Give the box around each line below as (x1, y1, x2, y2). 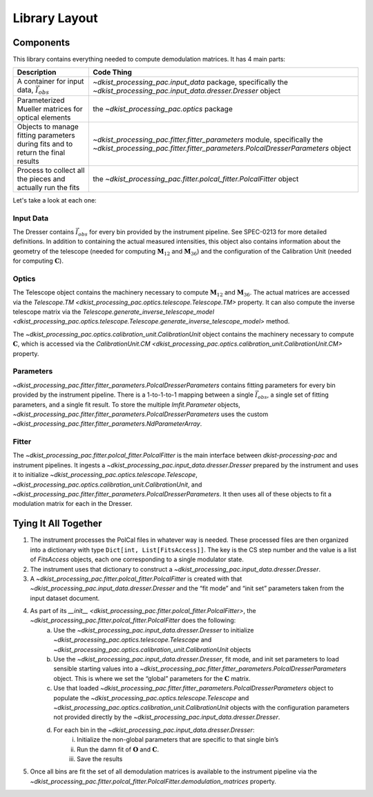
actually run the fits (17, 182, 80, 192)
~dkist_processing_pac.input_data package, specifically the (93, 77, 288, 86)
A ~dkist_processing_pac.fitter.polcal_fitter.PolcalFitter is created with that (30, 574, 242, 583)
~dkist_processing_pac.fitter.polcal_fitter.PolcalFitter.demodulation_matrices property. (30, 777, 276, 785)
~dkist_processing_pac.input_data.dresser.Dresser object (93, 86, 281, 95)
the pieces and (17, 174, 66, 183)
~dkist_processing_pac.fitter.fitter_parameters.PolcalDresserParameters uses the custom (12, 410, 269, 418)
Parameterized (17, 95, 65, 105)
